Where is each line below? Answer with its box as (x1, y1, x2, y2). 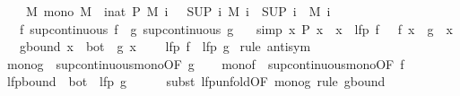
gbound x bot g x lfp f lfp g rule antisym (19, 37, 311, 56)
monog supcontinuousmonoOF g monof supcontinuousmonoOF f (6, 54, 404, 73)
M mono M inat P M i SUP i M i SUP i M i (25, 2, 331, 20)
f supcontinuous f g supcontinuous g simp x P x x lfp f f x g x (19, 19, 453, 38)
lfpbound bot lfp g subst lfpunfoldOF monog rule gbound (6, 72, 386, 91)
